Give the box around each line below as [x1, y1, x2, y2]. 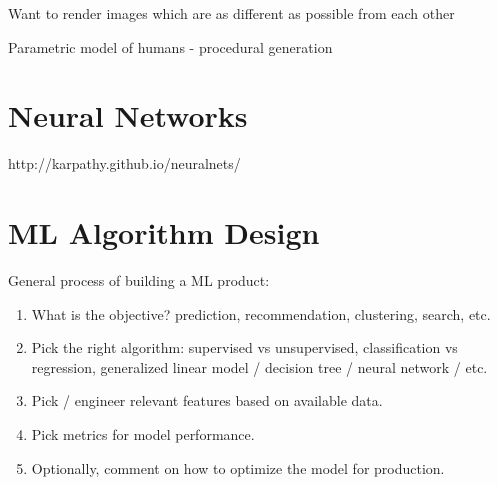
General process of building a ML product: [8, 270, 270, 291]
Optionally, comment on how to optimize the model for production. [31, 457, 445, 478]
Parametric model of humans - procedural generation [8, 36, 333, 57]
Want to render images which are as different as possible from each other [8, 3, 455, 23]
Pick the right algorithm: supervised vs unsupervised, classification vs [31, 337, 458, 358]
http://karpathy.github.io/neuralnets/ [8, 153, 241, 174]
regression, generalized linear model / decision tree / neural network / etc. [31, 356, 488, 377]
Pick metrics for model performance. [31, 424, 255, 444]
